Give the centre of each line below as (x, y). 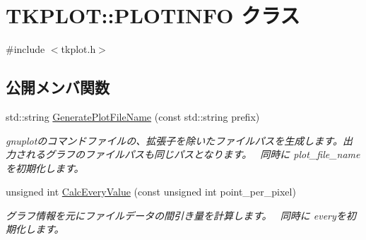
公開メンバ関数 (58, 87)
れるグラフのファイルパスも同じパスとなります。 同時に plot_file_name (193, 154)
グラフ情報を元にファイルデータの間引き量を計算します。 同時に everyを (176, 215)
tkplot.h (78, 49)
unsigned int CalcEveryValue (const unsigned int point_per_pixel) (151, 192)
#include (25, 49)
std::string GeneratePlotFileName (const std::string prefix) (133, 116)
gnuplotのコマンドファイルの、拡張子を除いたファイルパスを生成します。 (174, 140)
